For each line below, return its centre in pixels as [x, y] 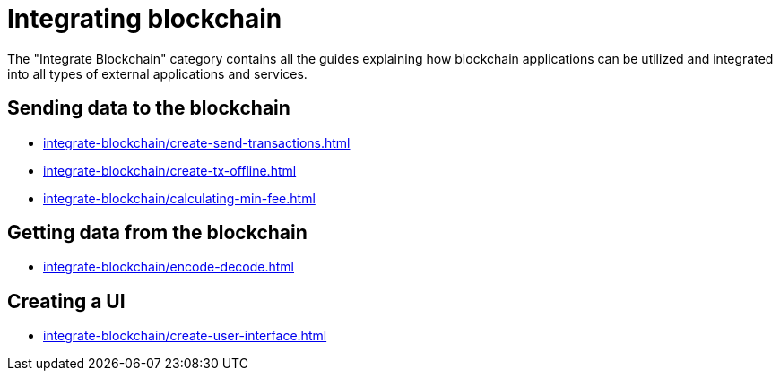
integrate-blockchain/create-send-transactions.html [197, 142]
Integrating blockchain [145, 19]
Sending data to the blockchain [149, 108]
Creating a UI [66, 301]
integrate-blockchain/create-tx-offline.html [170, 170]
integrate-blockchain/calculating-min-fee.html [179, 198]
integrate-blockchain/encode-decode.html [169, 267]
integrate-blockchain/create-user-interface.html [185, 336]
